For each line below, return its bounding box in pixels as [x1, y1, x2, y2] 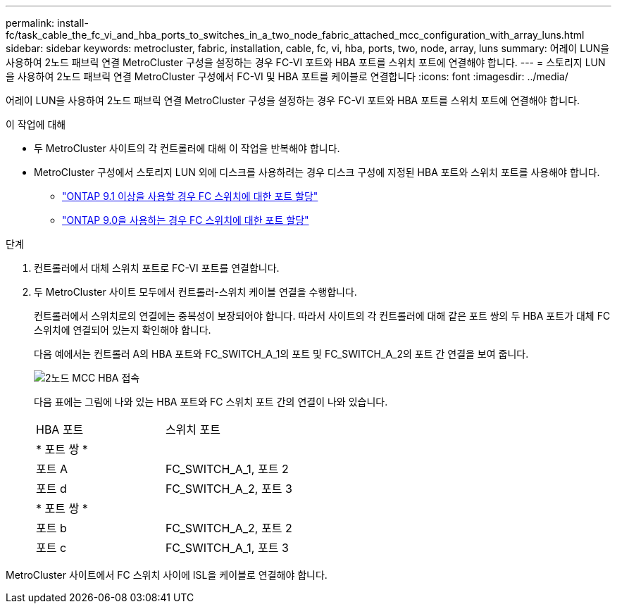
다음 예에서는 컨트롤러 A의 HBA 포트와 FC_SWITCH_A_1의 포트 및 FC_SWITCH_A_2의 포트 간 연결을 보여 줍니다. [34, 348, 529, 360]
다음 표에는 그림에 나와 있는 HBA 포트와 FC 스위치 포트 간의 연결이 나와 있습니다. [34, 396, 388, 408]
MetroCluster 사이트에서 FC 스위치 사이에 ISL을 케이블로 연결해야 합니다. [6, 569, 328, 581]
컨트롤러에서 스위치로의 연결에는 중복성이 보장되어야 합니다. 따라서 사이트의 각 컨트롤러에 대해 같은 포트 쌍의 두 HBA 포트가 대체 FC [34, 310, 611, 322]
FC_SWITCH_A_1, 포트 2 [165, 462, 289, 476]
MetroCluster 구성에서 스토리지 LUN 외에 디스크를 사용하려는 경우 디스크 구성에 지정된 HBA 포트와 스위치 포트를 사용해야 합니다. [34, 166, 600, 178]
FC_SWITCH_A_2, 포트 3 [165, 482, 292, 496]
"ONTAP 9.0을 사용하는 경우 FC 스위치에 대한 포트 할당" [62, 214, 309, 226]
